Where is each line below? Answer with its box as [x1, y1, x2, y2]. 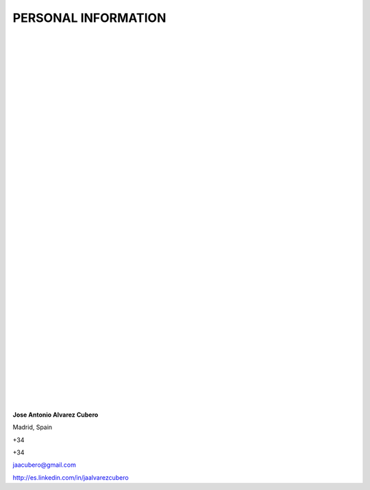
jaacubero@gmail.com [12, 461, 77, 469]
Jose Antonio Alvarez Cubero [12, 411, 99, 419]
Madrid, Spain [12, 423, 53, 431]
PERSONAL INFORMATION [12, 10, 166, 25]
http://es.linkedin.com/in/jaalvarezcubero [12, 473, 129, 482]
